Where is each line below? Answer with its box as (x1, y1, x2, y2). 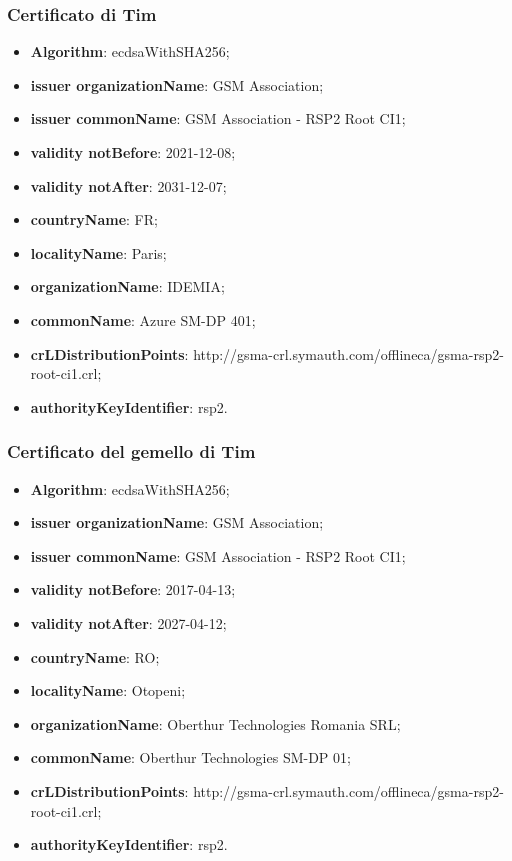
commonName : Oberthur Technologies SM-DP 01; (30, 747, 351, 768)
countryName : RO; (30, 646, 160, 667)
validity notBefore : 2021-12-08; (30, 142, 236, 162)
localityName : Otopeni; (30, 680, 186, 701)
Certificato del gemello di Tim (7, 439, 256, 464)
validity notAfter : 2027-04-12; (30, 612, 227, 633)
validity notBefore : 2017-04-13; (30, 579, 236, 600)
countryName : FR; (30, 209, 158, 230)
